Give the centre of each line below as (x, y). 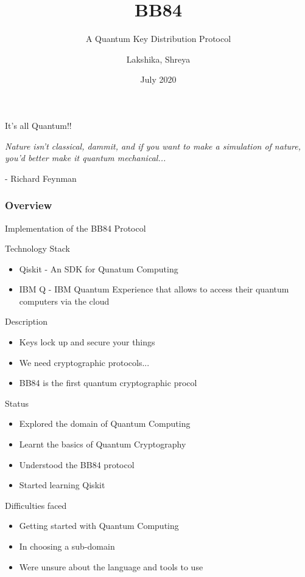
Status (17, 403)
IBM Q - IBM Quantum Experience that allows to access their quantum (154, 289)
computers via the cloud (64, 301)
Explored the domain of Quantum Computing (105, 423)
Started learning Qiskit (62, 485)
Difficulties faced (36, 505)
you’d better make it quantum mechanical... (86, 158)
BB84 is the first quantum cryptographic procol (108, 383)
